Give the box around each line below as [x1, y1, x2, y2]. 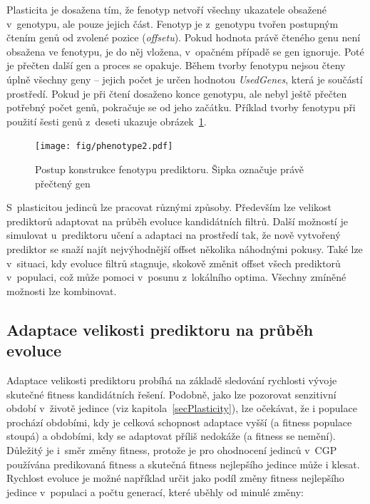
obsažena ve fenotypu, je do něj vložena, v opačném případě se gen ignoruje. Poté [6, 43, 364, 58]
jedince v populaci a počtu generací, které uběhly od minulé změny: [6, 484, 304, 499]
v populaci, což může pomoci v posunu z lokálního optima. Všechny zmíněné [6, 269, 346, 284]
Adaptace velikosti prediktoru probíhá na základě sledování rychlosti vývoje [6, 372, 337, 387]
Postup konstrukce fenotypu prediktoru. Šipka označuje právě [35, 162, 304, 176]
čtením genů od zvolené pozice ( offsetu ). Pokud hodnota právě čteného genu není [6, 30, 361, 45]
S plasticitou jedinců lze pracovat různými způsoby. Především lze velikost [6, 200, 332, 215]
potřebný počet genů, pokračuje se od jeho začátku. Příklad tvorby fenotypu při [6, 100, 356, 115]
